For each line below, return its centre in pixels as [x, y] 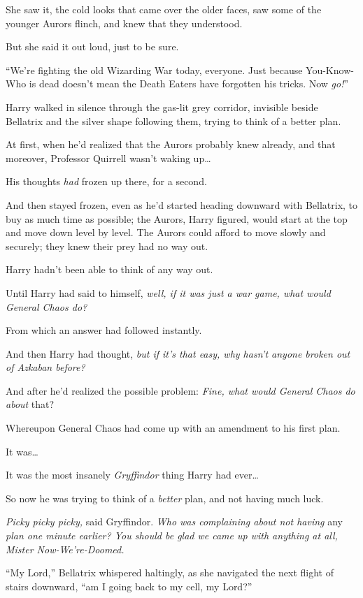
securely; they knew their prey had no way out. [107, 246]
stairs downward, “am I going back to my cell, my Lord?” [129, 586]
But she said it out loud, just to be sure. [92, 46]
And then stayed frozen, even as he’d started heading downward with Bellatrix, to [182, 204]
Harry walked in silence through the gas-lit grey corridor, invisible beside [162, 107]
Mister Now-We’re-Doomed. [65, 549]
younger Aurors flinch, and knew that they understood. [124, 23]
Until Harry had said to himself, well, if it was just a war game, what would [168, 292]
